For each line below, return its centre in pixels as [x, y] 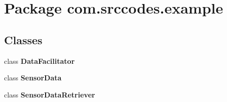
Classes [23, 39]
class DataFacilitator [40, 61]
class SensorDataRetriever [50, 94]
